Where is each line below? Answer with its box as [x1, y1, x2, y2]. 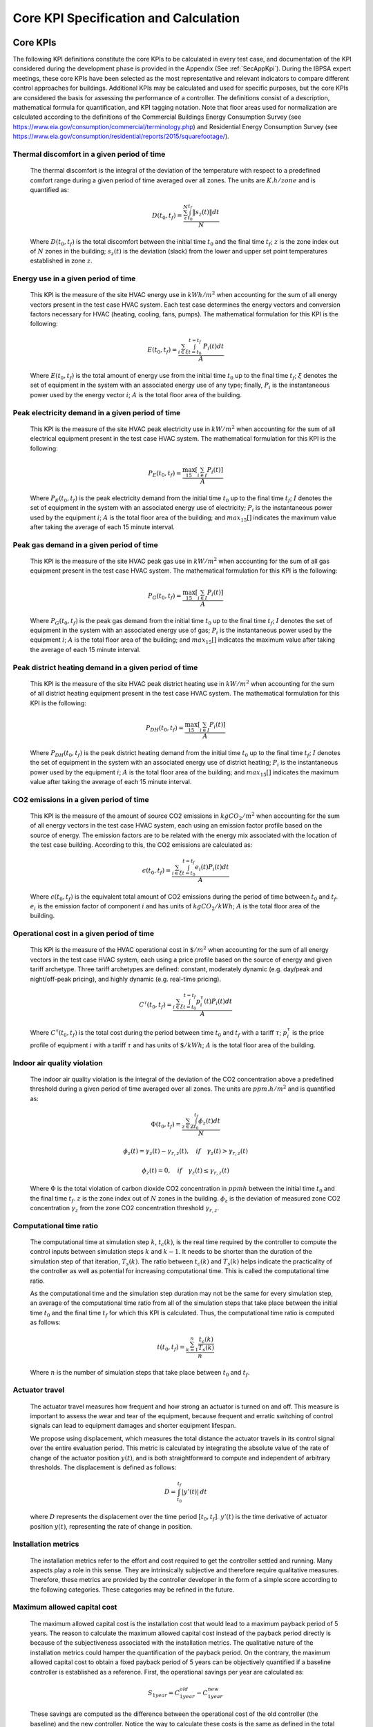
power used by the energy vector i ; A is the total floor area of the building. [30, 390, 242, 399]
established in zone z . [30, 256, 93, 265]
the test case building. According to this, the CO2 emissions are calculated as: [30, 841, 253, 849]
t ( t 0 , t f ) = [157, 1344, 186, 1353]
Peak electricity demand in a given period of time [12, 408, 181, 417]
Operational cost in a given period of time [12, 929, 155, 939]
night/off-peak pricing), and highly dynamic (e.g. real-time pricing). [30, 975, 221, 983]
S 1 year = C [147, 1689, 180, 1699]
